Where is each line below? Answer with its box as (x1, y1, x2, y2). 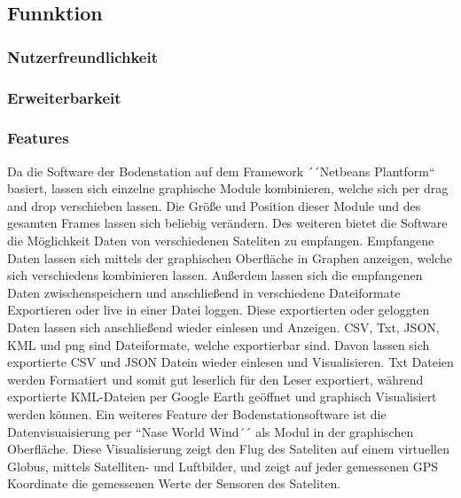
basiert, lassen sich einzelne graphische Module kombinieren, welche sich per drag (7, 179, 449, 198)
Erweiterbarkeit (7, 86, 121, 108)
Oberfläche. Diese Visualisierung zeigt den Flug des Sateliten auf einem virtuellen (7, 440, 449, 458)
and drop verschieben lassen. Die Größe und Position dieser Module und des (7, 196, 421, 214)
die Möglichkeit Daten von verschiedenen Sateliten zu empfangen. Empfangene (7, 231, 434, 250)
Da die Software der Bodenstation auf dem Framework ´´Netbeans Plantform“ (7, 161, 435, 180)
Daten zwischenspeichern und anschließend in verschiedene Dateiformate (7, 283, 401, 301)
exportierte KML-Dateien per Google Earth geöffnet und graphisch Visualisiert (7, 387, 437, 406)
